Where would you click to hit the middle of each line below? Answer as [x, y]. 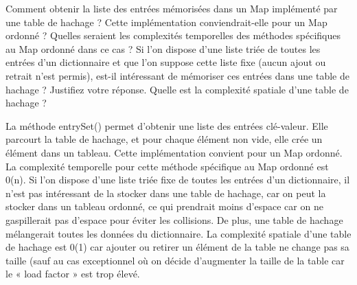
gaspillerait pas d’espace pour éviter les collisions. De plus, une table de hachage [174, 219]
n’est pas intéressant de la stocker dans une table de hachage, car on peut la [166, 193]
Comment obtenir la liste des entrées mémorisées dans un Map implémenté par [172, 8]
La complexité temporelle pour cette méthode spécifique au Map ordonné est [167, 166]
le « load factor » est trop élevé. [73, 274]
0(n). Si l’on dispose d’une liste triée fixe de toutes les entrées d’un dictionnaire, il [178, 180]
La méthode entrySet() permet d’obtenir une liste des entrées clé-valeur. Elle [167, 125]
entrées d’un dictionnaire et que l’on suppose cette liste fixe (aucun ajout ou [166, 62]
